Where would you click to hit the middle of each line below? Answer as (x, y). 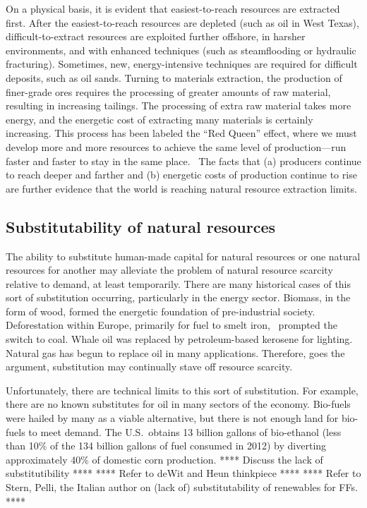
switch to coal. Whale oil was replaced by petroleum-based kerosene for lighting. (179, 339)
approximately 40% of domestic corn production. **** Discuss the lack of (164, 459)
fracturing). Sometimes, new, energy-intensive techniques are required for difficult (182, 64)
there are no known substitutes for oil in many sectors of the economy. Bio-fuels (178, 404)
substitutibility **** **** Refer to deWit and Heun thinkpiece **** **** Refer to (183, 473)
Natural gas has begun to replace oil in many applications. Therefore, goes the (175, 352)
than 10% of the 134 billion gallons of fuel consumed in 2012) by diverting (166, 446)
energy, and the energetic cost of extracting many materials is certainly (160, 119)
